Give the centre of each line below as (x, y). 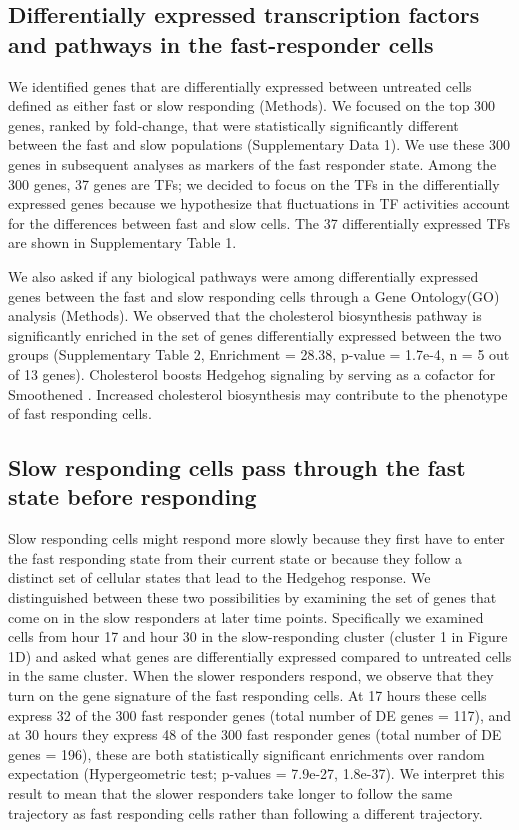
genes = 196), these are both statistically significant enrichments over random (246, 753)
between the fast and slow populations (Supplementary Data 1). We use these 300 (259, 144)
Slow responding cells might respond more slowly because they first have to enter (256, 538)
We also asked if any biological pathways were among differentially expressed (243, 275)
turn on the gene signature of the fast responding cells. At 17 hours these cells (247, 695)
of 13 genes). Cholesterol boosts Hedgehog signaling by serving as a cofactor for (252, 373)
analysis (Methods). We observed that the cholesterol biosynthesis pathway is (245, 315)
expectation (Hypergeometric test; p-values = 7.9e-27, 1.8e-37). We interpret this (256, 773)
